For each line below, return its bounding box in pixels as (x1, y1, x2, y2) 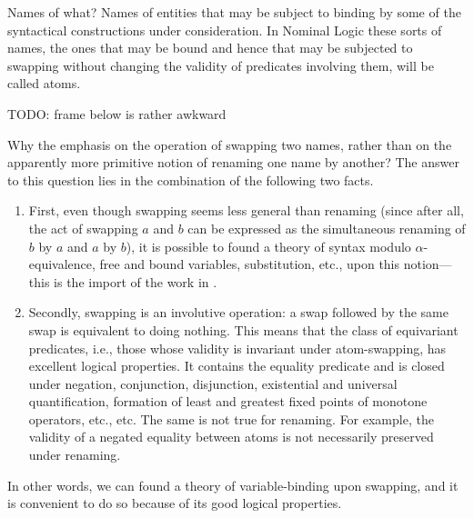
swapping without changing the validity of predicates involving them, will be (7, 55, 434, 75)
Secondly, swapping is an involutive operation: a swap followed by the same (28, 303, 449, 322)
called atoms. (7, 74, 81, 93)
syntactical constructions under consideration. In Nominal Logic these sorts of (7, 20, 442, 39)
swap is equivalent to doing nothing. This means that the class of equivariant (28, 320, 459, 339)
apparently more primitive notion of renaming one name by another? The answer (7, 153, 459, 172)
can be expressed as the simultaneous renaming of (187, 218, 466, 237)
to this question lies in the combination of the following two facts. (7, 170, 374, 189)
